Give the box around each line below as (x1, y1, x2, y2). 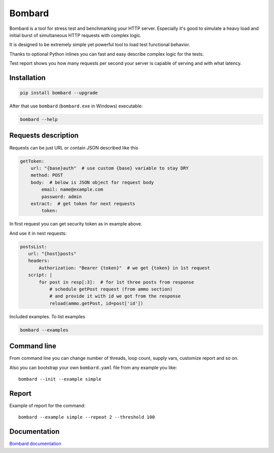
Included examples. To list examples (9, 313, 86, 319)
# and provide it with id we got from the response (49, 293, 181, 299)
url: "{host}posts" (28, 251, 77, 257)
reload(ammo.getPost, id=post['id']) (49, 300, 144, 306)
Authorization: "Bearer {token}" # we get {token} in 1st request (39, 265, 211, 271)
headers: (28, 258, 50, 263)
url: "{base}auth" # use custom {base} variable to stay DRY (30, 165, 189, 171)
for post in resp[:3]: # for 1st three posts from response (39, 279, 194, 285)
